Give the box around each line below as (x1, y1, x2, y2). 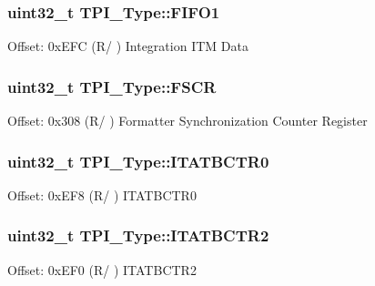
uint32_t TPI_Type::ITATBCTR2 (7, 224, 269, 247)
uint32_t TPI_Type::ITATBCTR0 (7, 149, 269, 172)
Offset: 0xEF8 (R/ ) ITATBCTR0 (7, 185, 197, 204)
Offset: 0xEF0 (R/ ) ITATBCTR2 (7, 260, 197, 279)
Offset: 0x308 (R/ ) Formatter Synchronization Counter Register (7, 111, 368, 130)
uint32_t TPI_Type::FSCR (7, 75, 217, 97)
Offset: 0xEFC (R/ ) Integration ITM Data (7, 36, 248, 56)
